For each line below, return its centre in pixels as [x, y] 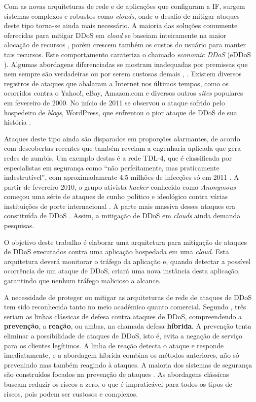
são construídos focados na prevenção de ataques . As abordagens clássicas [117, 374]
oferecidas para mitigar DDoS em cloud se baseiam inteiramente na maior [115, 35]
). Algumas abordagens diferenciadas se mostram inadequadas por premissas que [126, 64]
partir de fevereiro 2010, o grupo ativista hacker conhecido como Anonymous [120, 186]
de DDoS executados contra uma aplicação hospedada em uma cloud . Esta [117, 251]
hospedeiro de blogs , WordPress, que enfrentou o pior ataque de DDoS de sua [121, 112]
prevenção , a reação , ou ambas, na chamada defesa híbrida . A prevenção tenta [128, 326]
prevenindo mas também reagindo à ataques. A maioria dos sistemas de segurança [128, 364]
